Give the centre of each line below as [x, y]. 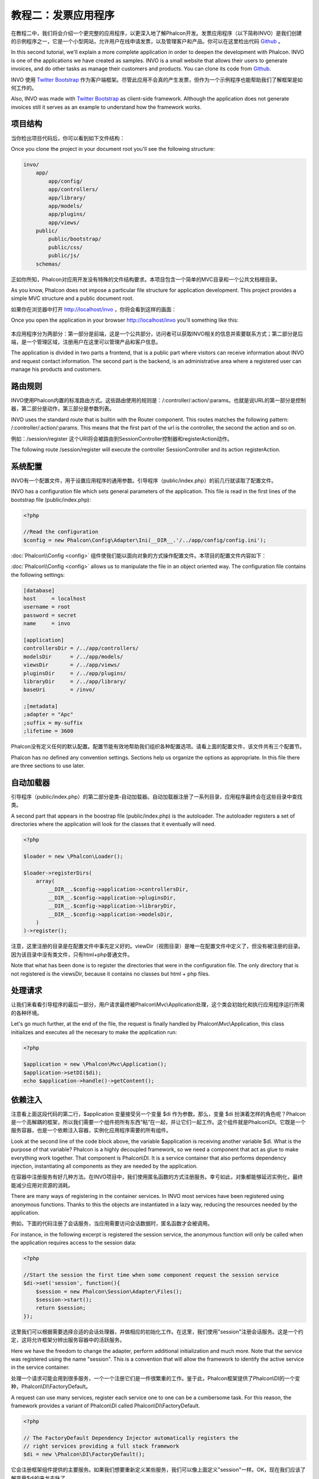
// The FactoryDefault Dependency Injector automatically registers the [131, 1438]
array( [45, 881]
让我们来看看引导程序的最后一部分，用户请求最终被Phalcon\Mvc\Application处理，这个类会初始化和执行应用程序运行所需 [158, 1005]
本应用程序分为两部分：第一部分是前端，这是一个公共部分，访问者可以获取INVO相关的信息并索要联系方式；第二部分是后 [157, 334]
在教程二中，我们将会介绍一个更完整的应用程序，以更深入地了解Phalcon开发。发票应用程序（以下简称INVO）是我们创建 [157, 33]
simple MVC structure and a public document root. [72, 298]
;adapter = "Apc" [48, 715]
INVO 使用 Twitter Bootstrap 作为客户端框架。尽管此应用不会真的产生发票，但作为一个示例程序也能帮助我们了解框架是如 [157, 79]
